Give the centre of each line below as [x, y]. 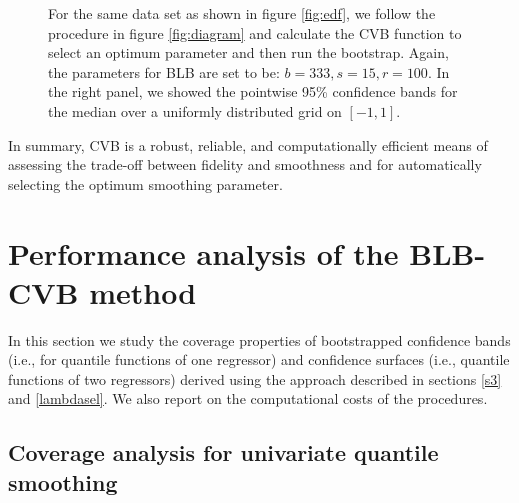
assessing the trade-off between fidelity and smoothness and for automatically [245, 164]
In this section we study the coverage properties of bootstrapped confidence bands [259, 339]
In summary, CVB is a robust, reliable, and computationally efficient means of [248, 144]
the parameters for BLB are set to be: [164, 71]
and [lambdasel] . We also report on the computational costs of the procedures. [248, 398]
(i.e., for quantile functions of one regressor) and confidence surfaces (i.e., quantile [259, 359]
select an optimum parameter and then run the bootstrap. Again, [248, 52]
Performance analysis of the [203, 252]
